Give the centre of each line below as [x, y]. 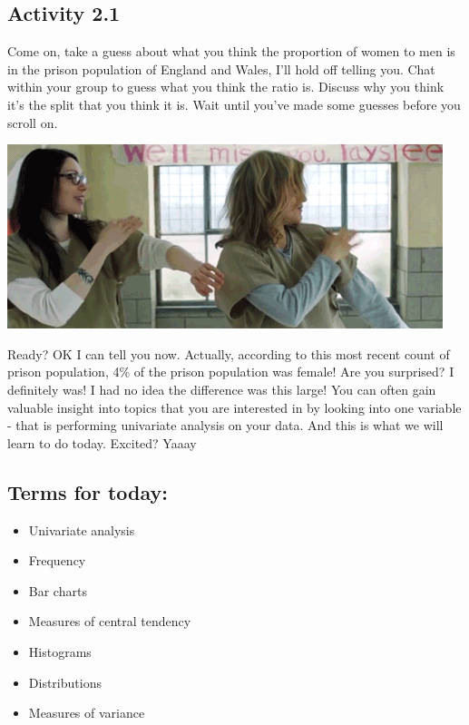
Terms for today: [88, 491]
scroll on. [33, 122]
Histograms [60, 651]
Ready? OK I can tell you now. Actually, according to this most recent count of [229, 353]
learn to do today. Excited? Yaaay [102, 442]
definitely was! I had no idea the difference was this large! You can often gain [222, 389]
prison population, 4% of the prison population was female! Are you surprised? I [231, 372]
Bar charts [58, 590]
